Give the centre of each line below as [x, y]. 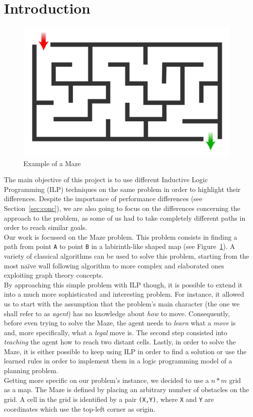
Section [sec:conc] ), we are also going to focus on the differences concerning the [122, 208]
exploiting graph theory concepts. [54, 275]
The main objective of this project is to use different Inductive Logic [106, 180]
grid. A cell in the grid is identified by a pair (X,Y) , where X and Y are [109, 399]
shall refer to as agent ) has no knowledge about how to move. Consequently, [117, 313]
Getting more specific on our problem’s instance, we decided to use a [107, 380]
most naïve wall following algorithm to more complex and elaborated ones [114, 265]
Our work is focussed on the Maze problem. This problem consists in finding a [121, 237]
